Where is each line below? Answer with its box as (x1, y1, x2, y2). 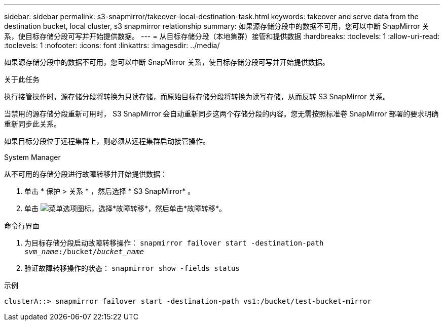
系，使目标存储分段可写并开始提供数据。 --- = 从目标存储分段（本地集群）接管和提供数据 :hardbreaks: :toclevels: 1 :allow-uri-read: (4, 32, 440, 40)
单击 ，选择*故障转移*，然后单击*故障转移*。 (24, 204, 226, 213)
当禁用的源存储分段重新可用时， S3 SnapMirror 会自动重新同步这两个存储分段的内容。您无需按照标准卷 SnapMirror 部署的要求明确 (4, 109, 439, 118)
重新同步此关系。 (4, 119, 61, 128)
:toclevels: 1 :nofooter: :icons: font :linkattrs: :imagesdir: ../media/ (4, 41, 220, 50)
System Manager (4, 153, 61, 161)
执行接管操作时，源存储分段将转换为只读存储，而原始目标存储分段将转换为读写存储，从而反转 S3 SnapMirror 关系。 (4, 92, 390, 101)
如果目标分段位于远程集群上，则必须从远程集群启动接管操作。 (4, 137, 210, 145)
